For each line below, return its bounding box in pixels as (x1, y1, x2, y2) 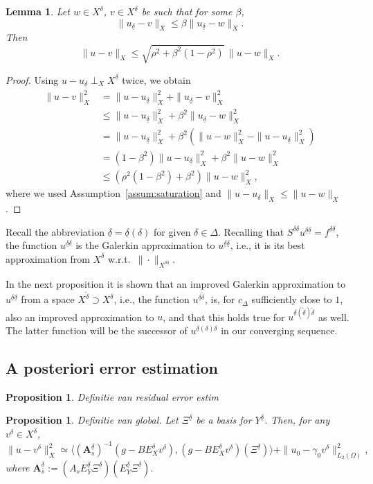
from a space (21, 292, 75, 306)
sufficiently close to (251, 292, 332, 306)
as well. (318, 309, 349, 324)
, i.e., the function (113, 292, 190, 306)
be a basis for (196, 413, 252, 427)
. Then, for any (264, 413, 330, 427)
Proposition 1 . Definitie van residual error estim (6, 389, 219, 404)
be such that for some (141, 4, 233, 18)
